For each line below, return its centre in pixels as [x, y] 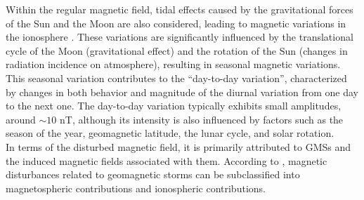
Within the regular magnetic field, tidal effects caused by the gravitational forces [180, 9]
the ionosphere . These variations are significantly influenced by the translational [180, 37]
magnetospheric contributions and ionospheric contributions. [136, 188]
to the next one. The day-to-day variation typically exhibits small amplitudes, [174, 106]
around [21, 119]
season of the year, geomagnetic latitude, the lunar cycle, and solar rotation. [170, 133]
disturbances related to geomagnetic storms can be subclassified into [153, 174]
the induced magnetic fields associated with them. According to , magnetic [167, 160]
